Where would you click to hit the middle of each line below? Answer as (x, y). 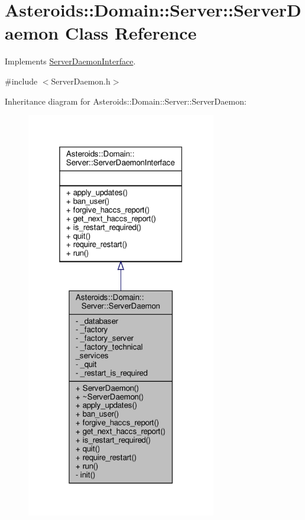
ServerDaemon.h (81, 81)
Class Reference (131, 33)
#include (21, 81)
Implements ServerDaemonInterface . (70, 61)
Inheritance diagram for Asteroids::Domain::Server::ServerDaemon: (126, 101)
